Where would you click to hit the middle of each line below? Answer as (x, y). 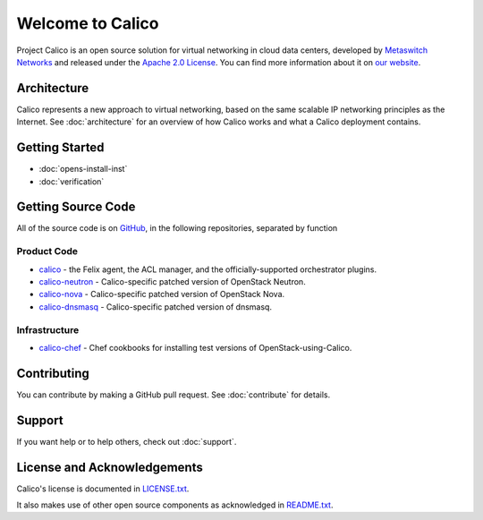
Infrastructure (48, 329)
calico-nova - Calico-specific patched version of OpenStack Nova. (162, 294)
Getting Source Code (76, 207)
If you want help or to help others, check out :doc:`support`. (127, 441)
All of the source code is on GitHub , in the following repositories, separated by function (177, 228)
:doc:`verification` (72, 181)
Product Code (47, 251)
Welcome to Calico (88, 23)
